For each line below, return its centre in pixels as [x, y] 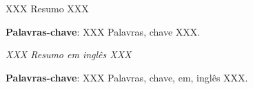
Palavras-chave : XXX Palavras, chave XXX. [103, 31]
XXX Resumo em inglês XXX [69, 54]
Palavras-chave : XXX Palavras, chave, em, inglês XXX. [127, 77]
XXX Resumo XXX [47, 8]
